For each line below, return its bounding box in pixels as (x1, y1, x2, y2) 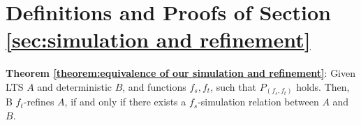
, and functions (122, 79, 186, 94)
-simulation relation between (198, 94, 319, 109)
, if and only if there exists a (64, 94, 186, 109)
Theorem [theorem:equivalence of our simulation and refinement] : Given (6, 66, 356, 80)
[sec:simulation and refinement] (6, 25, 311, 54)
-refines (23, 94, 54, 109)
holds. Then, (296, 79, 350, 94)
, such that (210, 79, 256, 94)
